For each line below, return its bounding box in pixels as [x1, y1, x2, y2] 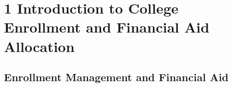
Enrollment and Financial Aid [4, 17, 210, 37]
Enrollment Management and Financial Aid [4, 70, 229, 85]
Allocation [4, 36, 75, 56]
